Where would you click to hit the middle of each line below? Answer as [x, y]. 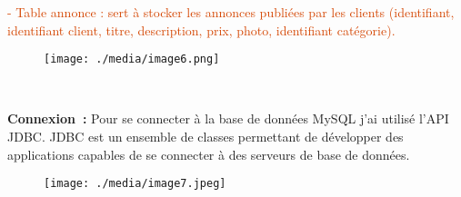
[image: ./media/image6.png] [132, 59]
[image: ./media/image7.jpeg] [135, 184]
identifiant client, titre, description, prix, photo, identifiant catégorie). [201, 30]
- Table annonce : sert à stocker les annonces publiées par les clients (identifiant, [231, 12]
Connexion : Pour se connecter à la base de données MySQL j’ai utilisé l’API [228, 118]
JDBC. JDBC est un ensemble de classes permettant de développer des [205, 137]
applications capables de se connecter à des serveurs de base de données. [209, 154]
